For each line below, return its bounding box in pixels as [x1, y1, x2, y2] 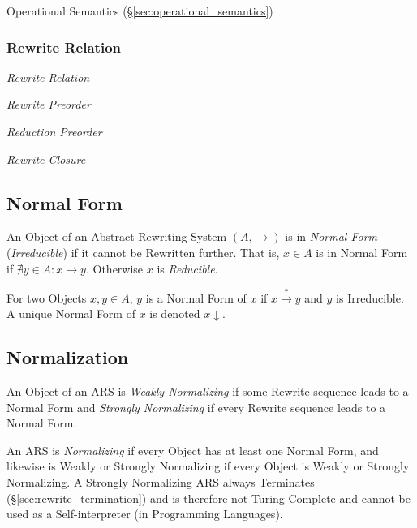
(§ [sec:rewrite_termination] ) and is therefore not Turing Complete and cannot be [6, 489, 411, 506]
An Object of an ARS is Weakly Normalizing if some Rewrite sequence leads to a [6, 383, 409, 400]
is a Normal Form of [145, 289, 247, 306]
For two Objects [6, 289, 87, 306]
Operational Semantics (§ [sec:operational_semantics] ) [6, 2, 273, 19]
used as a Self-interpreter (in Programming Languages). [6, 505, 283, 522]
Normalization [6, 345, 129, 370]
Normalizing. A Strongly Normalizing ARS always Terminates [6, 474, 315, 491]
